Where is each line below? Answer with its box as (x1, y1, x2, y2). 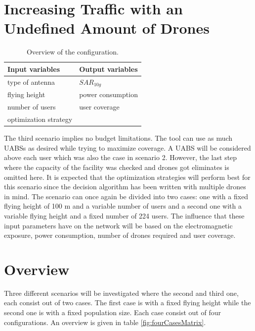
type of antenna (7, 77, 55, 87)
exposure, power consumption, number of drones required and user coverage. (4, 230, 236, 240)
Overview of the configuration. (26, 47, 119, 57)
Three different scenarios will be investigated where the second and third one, (4, 287, 239, 298)
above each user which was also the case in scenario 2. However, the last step (4, 152, 237, 163)
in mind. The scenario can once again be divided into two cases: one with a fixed (4, 191, 249, 201)
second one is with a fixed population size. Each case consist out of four (4, 307, 221, 318)
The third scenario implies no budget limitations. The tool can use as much (4, 133, 233, 143)
